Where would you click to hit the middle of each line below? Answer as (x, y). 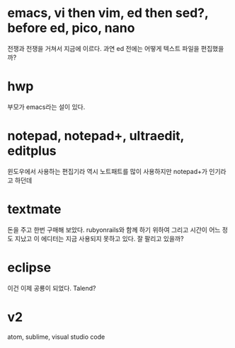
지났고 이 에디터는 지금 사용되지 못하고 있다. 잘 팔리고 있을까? (99, 238)
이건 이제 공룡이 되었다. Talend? (52, 288)
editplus (32, 151)
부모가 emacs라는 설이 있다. (46, 107)
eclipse (29, 267)
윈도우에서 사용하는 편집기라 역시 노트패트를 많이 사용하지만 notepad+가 (107, 171)
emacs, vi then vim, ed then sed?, (108, 13)
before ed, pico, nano (71, 28)
